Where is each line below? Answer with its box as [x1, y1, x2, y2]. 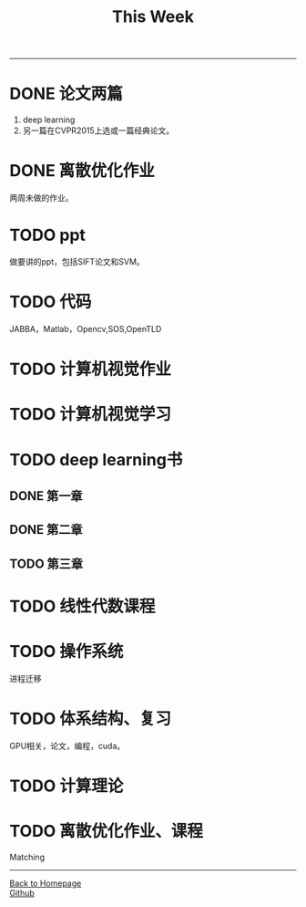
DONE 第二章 [9, 522, 84, 537]
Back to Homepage [9, 878, 82, 889]
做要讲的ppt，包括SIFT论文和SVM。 [9, 256, 146, 266]
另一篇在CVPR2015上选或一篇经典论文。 [22, 125, 175, 136]
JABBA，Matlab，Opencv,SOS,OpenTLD [9, 323, 162, 334]
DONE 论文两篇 [9, 84, 123, 104]
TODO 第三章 [9, 556, 84, 571]
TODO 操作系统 [9, 641, 124, 662]
